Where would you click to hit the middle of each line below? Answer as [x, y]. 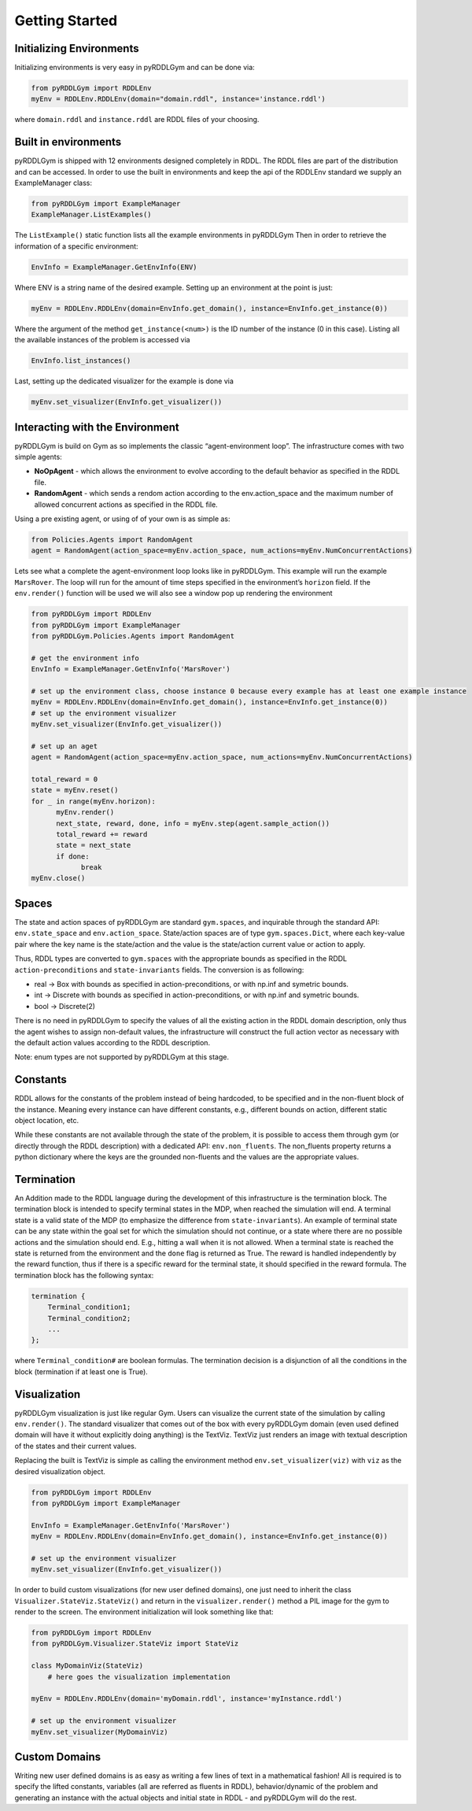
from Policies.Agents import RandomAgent [112, 540]
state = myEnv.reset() [75, 790]
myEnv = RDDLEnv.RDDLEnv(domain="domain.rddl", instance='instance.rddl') [179, 99]
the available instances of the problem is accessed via [102, 340]
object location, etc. [47, 1120]
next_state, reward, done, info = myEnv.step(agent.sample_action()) [193, 823]
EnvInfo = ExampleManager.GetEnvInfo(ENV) [114, 267]
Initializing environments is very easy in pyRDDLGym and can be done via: [135, 68]
